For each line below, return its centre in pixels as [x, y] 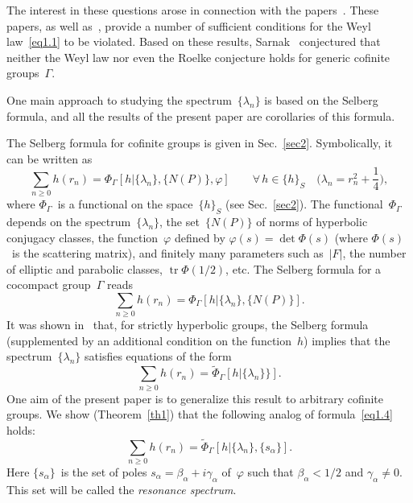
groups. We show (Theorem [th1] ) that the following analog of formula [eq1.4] [200, 414]
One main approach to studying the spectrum [119, 99]
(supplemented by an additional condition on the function [149, 340]
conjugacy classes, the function [83, 237]
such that [271, 471]
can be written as [50, 158]
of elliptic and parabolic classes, [85, 268]
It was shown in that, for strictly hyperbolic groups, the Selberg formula [188, 325]
